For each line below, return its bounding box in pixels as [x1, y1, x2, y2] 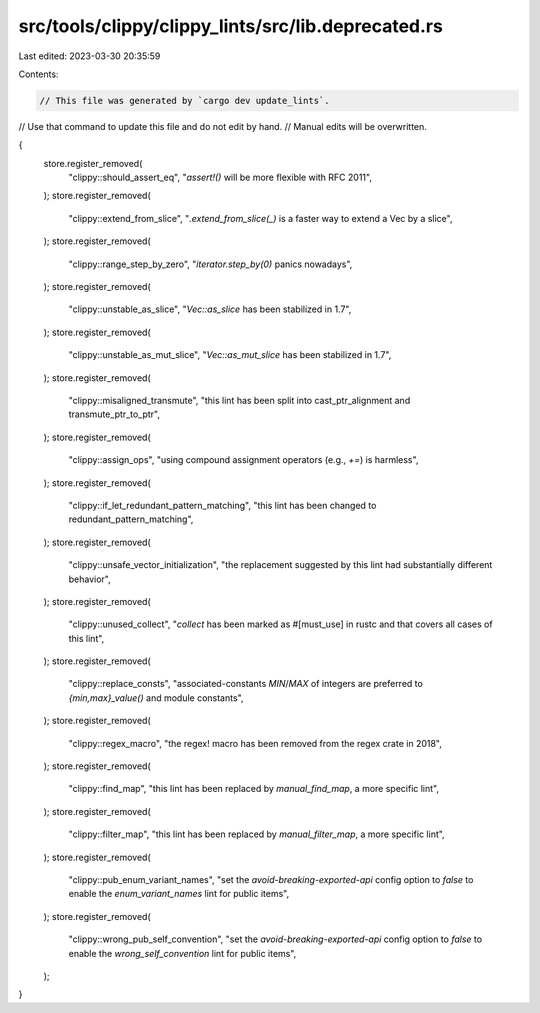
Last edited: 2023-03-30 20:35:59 [18, 50, 161, 62]
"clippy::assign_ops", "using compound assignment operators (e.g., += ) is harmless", [68, 454, 419, 466]
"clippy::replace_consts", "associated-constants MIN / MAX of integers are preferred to [68, 678, 424, 690]
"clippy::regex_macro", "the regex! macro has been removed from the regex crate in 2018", [68, 737, 442, 749]
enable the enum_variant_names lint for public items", [68, 888, 290, 900]
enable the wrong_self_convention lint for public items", [68, 947, 297, 959]
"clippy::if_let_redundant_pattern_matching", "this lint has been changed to [68, 499, 377, 511]
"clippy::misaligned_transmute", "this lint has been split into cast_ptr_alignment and [68, 394, 411, 406]
